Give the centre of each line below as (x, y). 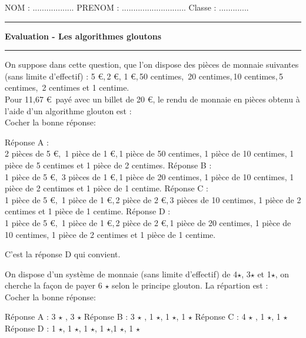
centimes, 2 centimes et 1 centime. (67, 87)
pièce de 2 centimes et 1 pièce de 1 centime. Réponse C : (107, 188)
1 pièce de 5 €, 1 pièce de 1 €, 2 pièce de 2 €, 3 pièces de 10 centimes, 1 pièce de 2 (153, 199)
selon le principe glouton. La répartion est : (190, 285)
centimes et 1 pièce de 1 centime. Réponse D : (88, 211)
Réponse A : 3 (30, 317)
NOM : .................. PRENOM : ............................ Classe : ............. (127, 7)
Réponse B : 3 (109, 317)
